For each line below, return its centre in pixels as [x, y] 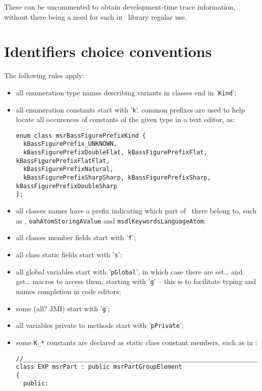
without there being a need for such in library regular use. [95, 16]
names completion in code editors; [69, 291]
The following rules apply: [44, 75]
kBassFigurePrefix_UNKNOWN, [70, 144]
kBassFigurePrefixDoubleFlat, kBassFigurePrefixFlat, [115, 153]
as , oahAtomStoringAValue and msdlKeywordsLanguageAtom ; [111, 220]
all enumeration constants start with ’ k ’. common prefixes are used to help [130, 109]
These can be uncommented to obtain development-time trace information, [120, 7]
